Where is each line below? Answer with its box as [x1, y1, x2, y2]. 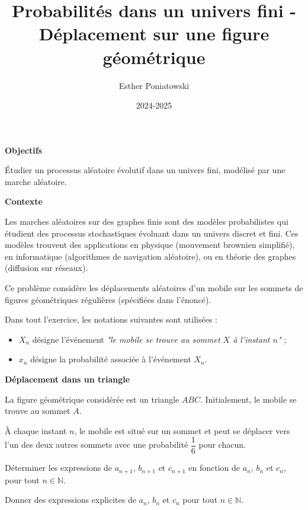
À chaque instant [5, 424, 67, 436]
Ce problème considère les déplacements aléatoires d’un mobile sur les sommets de [5, 282, 303, 294]
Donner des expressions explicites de [5, 493, 136, 506]
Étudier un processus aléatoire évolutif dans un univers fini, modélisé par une [5, 164, 285, 176]
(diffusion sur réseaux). [5, 262, 88, 274]
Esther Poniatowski [118, 79, 190, 91]
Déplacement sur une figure [38, 21, 269, 46]
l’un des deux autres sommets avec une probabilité [5, 438, 188, 451]
